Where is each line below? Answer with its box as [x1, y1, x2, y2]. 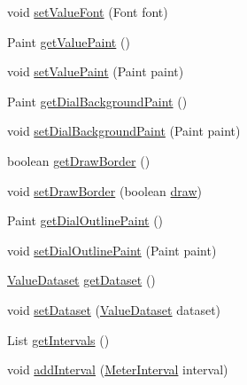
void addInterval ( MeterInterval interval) [7, 360, 228, 379]
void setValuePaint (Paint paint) [7, 62, 184, 81]
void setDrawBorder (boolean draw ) [7, 181, 202, 200]
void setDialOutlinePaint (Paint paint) [7, 240, 217, 259]
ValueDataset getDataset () [7, 271, 156, 289]
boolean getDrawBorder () [7, 151, 151, 169]
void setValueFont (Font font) [7, 3, 168, 20]
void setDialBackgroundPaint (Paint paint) [7, 122, 241, 140]
